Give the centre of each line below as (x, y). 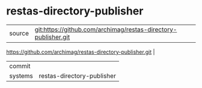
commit (20, 66)
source (19, 33)
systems (21, 75)
